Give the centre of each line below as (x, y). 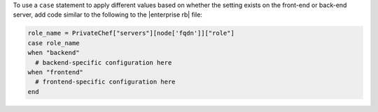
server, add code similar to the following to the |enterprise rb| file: (108, 15)
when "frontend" (56, 72)
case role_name (54, 43)
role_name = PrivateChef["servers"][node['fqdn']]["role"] (131, 33)
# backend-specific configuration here (104, 62)
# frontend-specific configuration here (105, 82)
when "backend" (54, 53)
